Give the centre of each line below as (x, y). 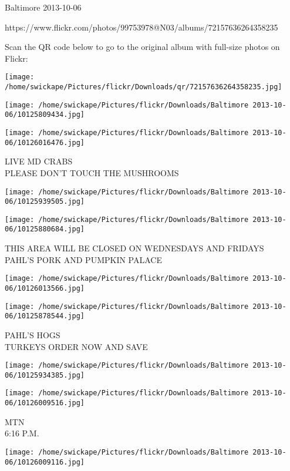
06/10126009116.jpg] (45, 462)
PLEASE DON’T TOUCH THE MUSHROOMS (92, 172)
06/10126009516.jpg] (45, 403)
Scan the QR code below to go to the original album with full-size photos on (142, 47)
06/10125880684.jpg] (45, 229)
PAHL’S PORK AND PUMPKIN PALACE (83, 259)
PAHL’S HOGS (33, 334)
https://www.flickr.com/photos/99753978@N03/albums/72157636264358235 (141, 27)
